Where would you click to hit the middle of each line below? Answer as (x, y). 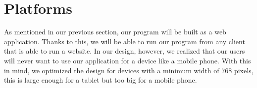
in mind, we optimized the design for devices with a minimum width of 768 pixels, (129, 70)
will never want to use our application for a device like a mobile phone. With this (128, 60)
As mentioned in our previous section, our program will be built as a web (115, 32)
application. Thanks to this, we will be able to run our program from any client (125, 41)
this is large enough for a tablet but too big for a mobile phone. (101, 80)
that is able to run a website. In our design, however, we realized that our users (125, 51)
